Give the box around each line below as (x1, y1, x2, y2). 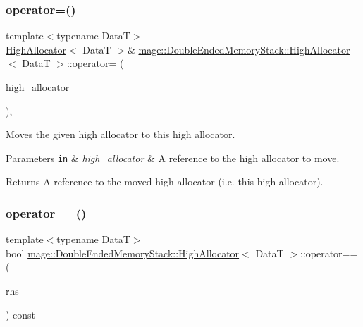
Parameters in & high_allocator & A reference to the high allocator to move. (6, 150, 340, 165)
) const (6, 307, 36, 321)
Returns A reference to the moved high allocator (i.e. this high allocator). (6, 174, 324, 189)
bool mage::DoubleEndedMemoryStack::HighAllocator (6, 245, 240, 260)
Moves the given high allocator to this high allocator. (6, 127, 235, 142)
